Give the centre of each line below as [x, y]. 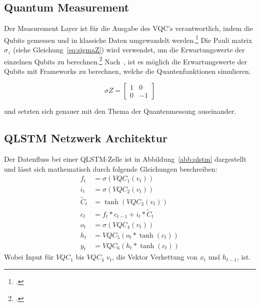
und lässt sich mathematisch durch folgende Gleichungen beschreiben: [111, 168]
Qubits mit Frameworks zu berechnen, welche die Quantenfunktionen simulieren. [127, 71]
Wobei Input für [29, 257]
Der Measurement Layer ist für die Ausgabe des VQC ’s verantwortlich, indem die [128, 28]
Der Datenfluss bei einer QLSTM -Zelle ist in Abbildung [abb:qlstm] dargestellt [125, 159]
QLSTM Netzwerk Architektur [86, 138]
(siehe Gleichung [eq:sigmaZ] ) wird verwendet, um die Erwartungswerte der [129, 50]
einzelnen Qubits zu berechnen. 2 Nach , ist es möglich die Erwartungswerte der [126, 60]
